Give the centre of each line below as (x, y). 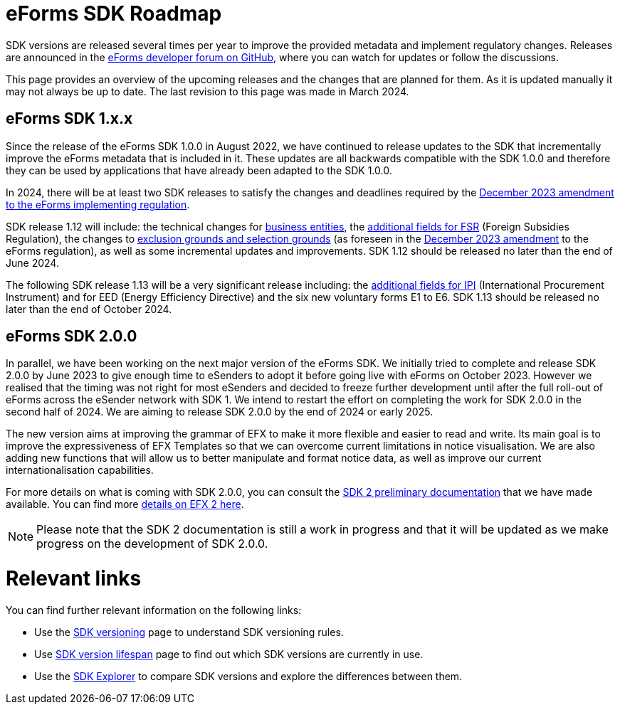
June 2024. (32, 263)
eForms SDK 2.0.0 (72, 337)
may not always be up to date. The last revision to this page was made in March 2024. (207, 91)
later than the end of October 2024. (89, 309)
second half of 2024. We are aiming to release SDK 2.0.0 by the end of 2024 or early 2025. (220, 412)
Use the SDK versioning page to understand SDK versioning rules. (189, 632)
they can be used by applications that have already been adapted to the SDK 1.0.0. (199, 170)
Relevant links (74, 579)
